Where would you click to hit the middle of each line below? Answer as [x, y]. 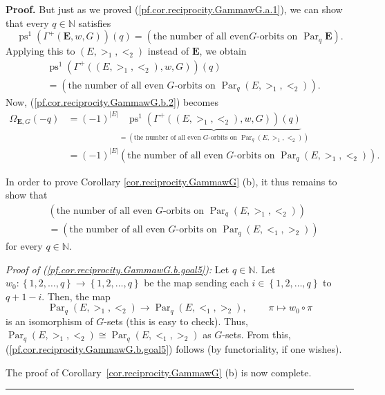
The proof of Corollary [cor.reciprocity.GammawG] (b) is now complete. [159, 372]
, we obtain [223, 51]
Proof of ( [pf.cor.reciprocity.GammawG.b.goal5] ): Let [118, 269]
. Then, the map [76, 296]
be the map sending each [196, 283]
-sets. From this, [256, 334]
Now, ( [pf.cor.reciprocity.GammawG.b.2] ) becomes [112, 101]
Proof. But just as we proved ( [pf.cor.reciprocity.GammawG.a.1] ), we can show [174, 9]
